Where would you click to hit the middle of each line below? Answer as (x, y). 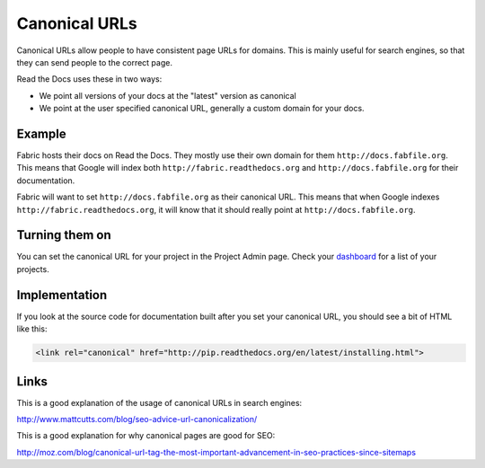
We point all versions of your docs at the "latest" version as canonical (168, 95)
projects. (33, 269)
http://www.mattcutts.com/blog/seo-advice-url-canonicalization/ (137, 419)
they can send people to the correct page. (94, 62)
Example (41, 133)
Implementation (62, 295)
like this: (32, 329)
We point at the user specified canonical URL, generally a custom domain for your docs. (202, 109)
